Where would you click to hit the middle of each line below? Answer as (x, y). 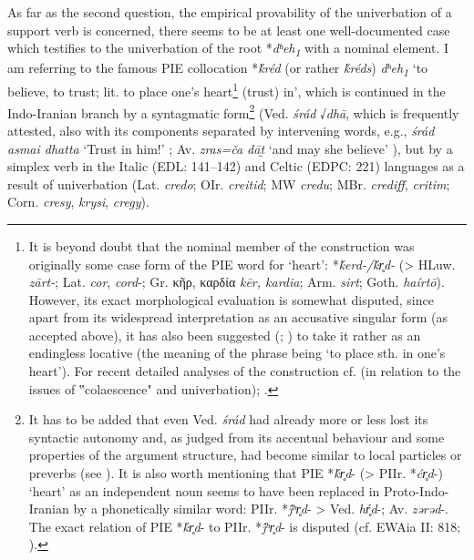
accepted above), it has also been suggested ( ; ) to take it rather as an (225, 335)
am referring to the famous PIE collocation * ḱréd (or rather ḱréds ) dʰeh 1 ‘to (218, 69)
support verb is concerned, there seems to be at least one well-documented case (229, 30)
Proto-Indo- (416, 490)
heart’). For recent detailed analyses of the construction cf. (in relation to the (245, 371)
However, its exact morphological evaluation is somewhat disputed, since (231, 299)
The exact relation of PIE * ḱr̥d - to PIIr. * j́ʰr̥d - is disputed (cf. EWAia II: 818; (245, 526)
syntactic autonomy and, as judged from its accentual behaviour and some (237, 437)
